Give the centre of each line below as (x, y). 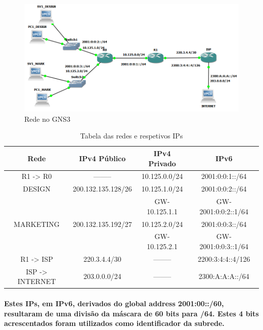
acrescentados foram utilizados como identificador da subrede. (114, 323)
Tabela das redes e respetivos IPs (131, 136)
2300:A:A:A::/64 (224, 276)
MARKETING (37, 224)
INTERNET (37, 281)
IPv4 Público (102, 158)
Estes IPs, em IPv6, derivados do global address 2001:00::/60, (114, 303)
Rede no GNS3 (47, 119)
